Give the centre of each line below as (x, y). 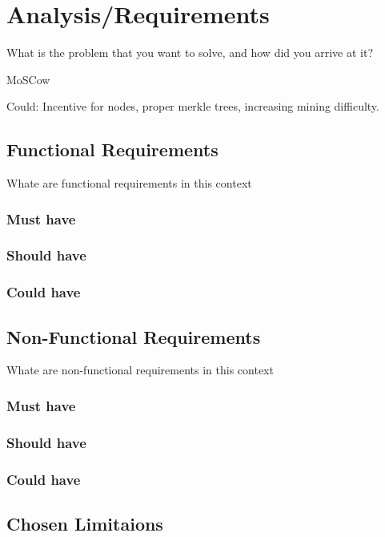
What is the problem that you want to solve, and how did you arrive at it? (190, 52)
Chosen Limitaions (85, 523)
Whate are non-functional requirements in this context (140, 370)
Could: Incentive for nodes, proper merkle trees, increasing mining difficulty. (193, 106)
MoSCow (28, 79)
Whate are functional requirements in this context (129, 183)
